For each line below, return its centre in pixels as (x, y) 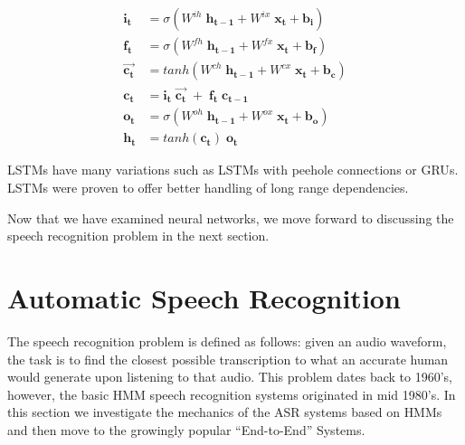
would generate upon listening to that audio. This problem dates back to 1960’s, (230, 377)
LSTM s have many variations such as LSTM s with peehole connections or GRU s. (233, 170)
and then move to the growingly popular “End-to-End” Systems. (186, 429)
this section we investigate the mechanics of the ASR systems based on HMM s (225, 412)
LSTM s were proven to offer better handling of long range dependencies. (208, 188)
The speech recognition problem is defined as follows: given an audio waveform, (227, 341)
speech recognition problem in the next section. (138, 236)
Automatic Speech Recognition (204, 297)
